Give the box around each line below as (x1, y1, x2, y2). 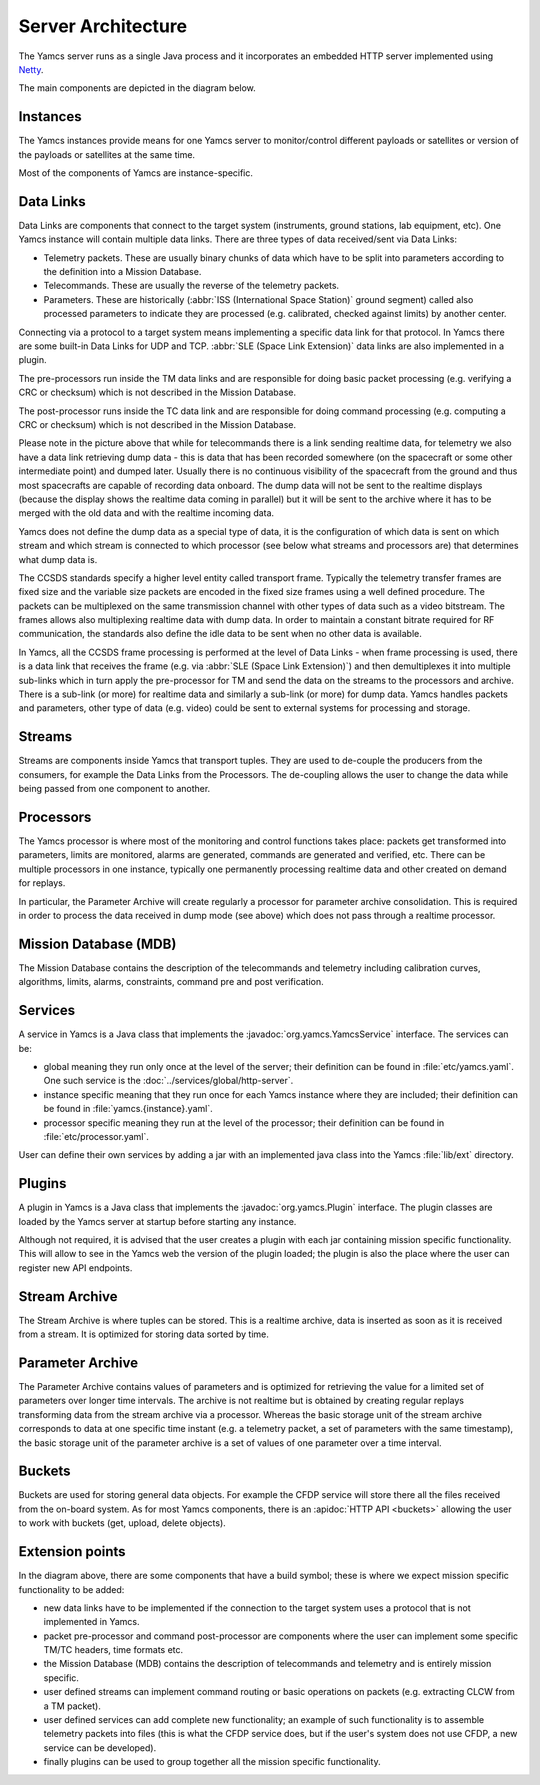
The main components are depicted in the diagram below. (18, 82, 257, 94)
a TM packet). (43, 1700, 102, 1712)
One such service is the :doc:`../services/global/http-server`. (43, 1075, 294, 1087)
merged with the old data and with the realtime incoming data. (18, 507, 275, 519)
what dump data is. (18, 553, 98, 565)
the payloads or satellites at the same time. (18, 148, 195, 160)
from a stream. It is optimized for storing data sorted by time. (18, 1328, 270, 1340)
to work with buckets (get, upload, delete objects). (18, 1517, 227, 1529)
